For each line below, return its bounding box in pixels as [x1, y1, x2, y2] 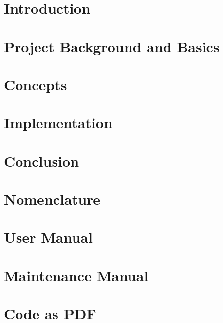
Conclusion [4, 151, 79, 171]
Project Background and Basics [4, 36, 220, 56]
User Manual [4, 227, 93, 247]
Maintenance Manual [4, 265, 149, 285]
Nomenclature [4, 189, 101, 209]
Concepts [4, 74, 67, 94]
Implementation [4, 113, 112, 133]
